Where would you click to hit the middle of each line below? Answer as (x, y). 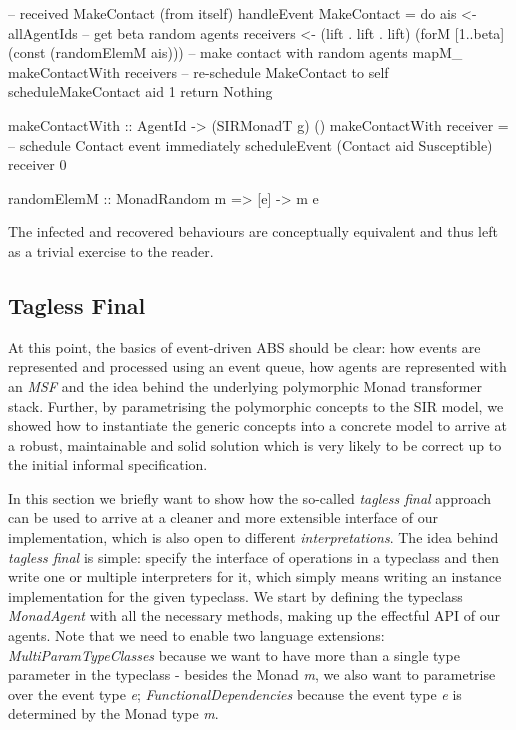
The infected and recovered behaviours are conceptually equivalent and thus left (253, 231)
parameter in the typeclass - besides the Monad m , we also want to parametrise (252, 674)
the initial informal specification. (108, 464)
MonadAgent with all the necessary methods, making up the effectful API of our (254, 615)
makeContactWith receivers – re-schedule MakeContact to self (198, 71)
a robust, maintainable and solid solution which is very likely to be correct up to (255, 444)
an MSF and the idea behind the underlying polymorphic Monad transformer (245, 385)
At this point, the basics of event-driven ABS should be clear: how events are (244, 346)
